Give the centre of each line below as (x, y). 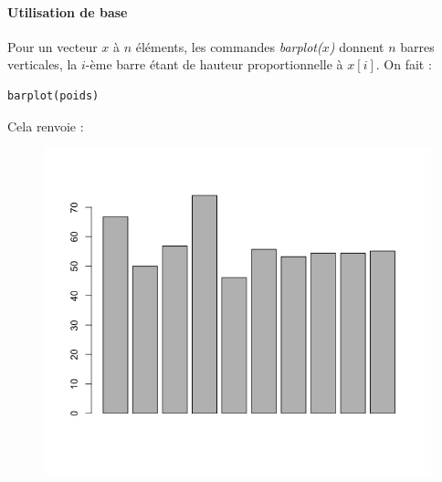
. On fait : (404, 64)
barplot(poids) (53, 95)
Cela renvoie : (46, 126)
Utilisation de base (68, 11)
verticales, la (42, 64)
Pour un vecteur (53, 46)
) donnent (357, 46)
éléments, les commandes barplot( (229, 46)
